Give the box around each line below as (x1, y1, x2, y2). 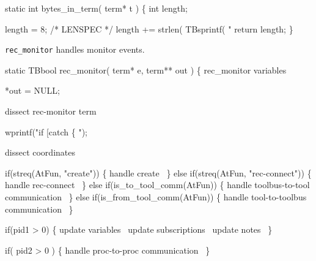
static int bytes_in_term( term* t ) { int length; (5, 2, 188, 14)
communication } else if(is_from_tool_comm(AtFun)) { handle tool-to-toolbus (5, 191, 307, 203)
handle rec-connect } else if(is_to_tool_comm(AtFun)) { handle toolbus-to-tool (5, 178, 310, 191)
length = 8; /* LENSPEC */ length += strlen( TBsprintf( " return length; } (5, 22, 293, 35)
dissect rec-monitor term (5, 105, 97, 118)
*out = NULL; (5, 84, 60, 97)
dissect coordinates (5, 146, 75, 159)
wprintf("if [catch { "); (5, 125, 87, 138)
